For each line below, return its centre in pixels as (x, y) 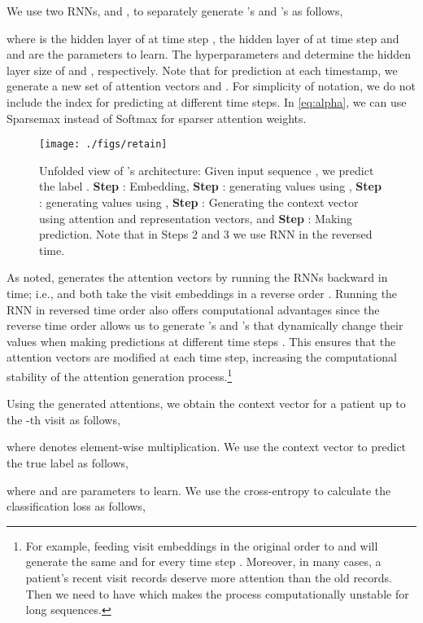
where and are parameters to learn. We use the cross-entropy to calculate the (199, 490)
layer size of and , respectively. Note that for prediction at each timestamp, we (202, 70)
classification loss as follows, (76, 506)
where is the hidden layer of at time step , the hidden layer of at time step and (203, 38)
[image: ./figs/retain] (103, 145)
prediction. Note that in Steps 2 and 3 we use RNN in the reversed (206, 234)
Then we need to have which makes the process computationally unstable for (217, 593)
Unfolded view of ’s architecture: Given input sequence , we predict (207, 170)
